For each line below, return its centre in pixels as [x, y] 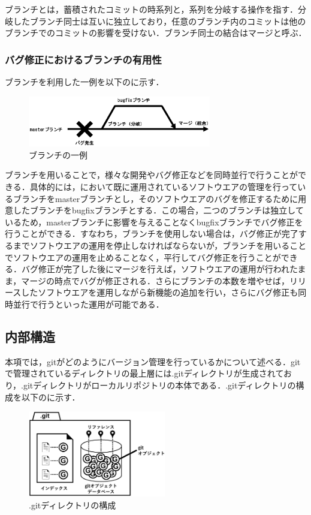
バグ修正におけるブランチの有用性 [83, 59]
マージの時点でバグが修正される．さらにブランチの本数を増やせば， [155, 280]
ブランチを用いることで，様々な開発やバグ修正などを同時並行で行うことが [152, 175]
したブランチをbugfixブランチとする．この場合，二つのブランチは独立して [158, 210]
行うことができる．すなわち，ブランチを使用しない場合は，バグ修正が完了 [152, 234]
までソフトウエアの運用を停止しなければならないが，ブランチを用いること [160, 245]
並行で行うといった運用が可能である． [88, 304]
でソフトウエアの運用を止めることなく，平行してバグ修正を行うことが [143, 257]
